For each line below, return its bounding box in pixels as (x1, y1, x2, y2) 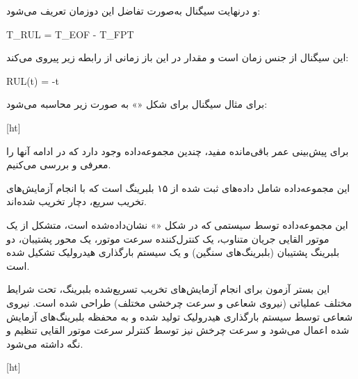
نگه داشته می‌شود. (6, 336, 83, 350)
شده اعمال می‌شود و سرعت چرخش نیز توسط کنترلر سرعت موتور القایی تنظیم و (6, 323, 350, 337)
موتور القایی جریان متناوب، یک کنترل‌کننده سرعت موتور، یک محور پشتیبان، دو (6, 231, 329, 245)
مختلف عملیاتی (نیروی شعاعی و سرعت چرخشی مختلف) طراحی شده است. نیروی (6, 295, 352, 309)
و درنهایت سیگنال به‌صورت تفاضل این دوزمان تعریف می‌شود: (6, 3, 261, 17)
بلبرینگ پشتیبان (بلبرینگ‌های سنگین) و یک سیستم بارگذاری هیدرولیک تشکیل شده (6, 245, 340, 259)
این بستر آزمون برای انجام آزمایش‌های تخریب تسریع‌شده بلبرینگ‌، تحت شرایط (6, 282, 330, 296)
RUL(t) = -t (6, 73, 59, 88)
